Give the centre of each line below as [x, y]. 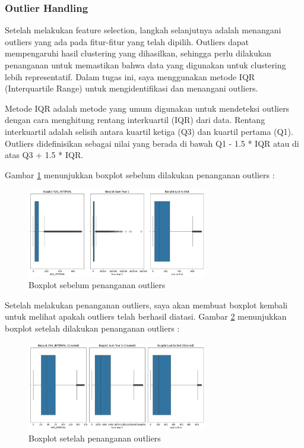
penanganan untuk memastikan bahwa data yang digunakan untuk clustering [145, 65]
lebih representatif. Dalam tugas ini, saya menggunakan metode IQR [130, 76]
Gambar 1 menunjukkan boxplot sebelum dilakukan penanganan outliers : [140, 174]
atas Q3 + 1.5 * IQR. [44, 155]
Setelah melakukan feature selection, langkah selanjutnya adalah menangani [143, 30]
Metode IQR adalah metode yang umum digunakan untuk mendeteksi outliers [147, 108]
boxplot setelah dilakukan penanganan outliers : [92, 328]
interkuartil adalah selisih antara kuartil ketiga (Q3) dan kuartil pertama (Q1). [149, 131]
